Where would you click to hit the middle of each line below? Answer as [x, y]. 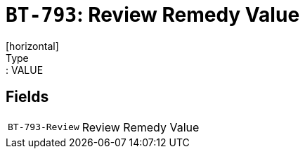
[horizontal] [32, 46]
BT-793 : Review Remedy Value [153, 15]
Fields [27, 97]
